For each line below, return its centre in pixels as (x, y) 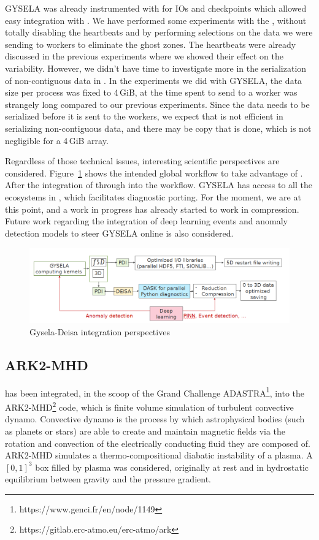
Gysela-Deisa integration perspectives (100, 332)
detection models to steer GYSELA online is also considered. (119, 233)
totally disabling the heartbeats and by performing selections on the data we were (159, 32)
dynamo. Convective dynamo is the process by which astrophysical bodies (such (155, 419)
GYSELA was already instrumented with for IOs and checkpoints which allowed (156, 8)
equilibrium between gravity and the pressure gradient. (108, 479)
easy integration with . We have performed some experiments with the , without (156, 20)
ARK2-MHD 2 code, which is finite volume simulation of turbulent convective (149, 406)
